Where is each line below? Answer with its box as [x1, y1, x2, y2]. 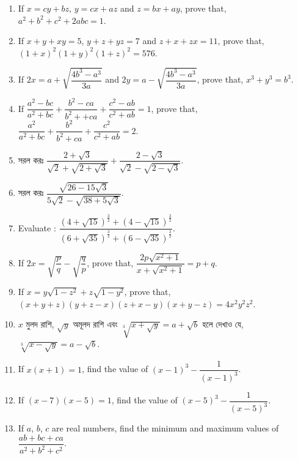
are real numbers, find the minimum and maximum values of [52, 422, 279, 435]
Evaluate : [18, 221, 56, 234]
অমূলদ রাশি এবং [73, 318, 118, 330]
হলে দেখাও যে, [202, 318, 244, 330]
